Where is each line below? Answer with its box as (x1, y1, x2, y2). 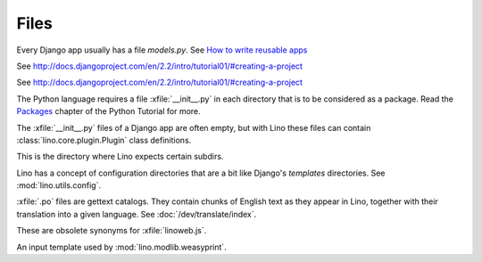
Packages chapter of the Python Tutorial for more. (16, 106, 201, 117)
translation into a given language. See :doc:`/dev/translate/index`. (16, 209, 257, 219)
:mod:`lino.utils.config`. (16, 180, 102, 191)
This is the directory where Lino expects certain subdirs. (16, 151, 224, 162)
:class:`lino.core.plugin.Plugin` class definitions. (16, 135, 192, 145)
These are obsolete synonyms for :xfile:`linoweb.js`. (16, 225, 207, 236)
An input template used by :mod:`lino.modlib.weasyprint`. (16, 242, 227, 252)
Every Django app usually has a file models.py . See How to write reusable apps (16, 45, 308, 55)
